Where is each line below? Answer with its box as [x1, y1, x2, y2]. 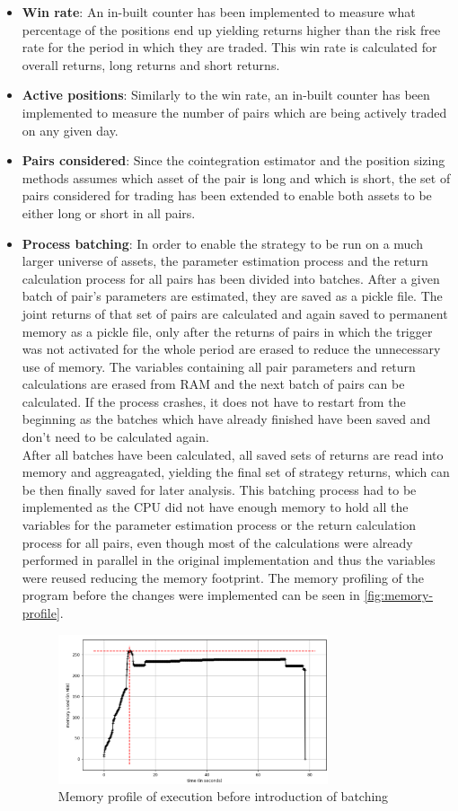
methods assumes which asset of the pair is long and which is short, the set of [22, 168, 451, 187]
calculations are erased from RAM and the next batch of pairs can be [22, 375, 405, 393]
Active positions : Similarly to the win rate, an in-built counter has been [22, 85, 430, 104]
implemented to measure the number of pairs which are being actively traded [22, 102, 447, 121]
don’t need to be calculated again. [22, 428, 209, 446]
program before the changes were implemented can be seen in [22, 586, 360, 604]
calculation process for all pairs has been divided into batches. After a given [22, 269, 440, 287]
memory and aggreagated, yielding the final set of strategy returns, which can [22, 463, 450, 481]
